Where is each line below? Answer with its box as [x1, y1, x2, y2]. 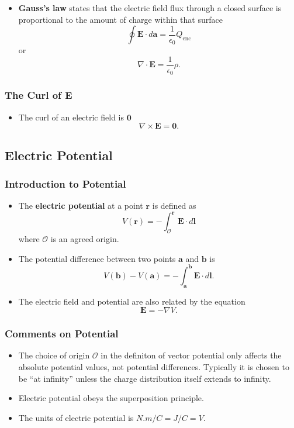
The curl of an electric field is [18, 111, 124, 123]
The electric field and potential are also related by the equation [18, 295, 245, 307]
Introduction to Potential [5, 176, 126, 191]
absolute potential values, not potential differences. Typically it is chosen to [18, 360, 289, 372]
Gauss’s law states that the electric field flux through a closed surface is [18, 2, 282, 13]
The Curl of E [5, 88, 72, 102]
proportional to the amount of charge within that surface [18, 13, 223, 25]
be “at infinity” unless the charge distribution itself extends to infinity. [18, 372, 271, 384]
